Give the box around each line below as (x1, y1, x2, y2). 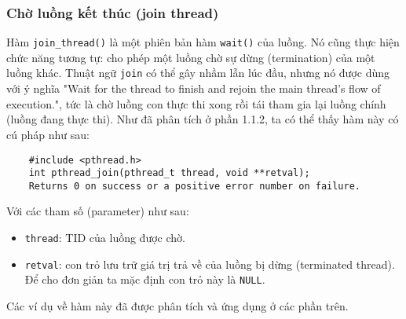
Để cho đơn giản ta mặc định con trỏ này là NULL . (24, 271, 265, 288)
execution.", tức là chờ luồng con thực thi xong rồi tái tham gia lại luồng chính (6, 95, 386, 112)
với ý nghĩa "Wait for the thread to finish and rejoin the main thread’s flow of (6, 80, 381, 97)
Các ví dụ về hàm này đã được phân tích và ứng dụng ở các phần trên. (6, 298, 349, 314)
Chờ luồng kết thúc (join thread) (6, 2, 219, 22)
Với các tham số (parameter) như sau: (6, 203, 189, 219)
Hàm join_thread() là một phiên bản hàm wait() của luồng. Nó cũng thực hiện (6, 34, 400, 50)
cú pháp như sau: (6, 126, 90, 142)
